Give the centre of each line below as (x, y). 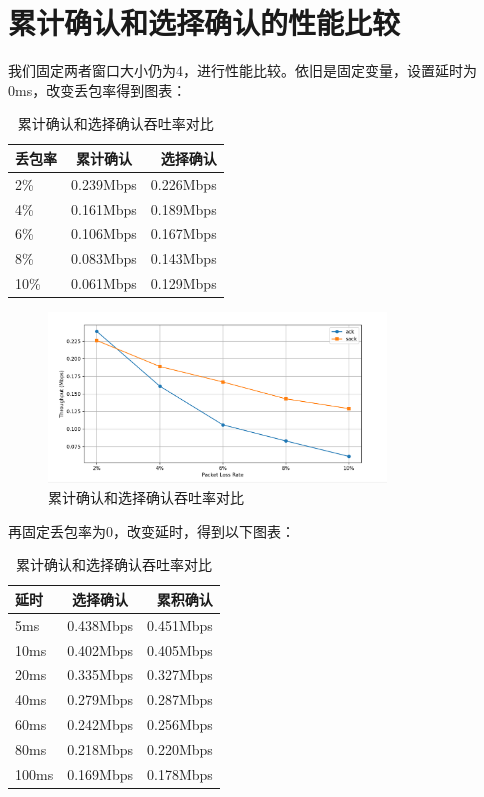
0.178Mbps (180, 773)
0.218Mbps (100, 748)
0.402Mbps (100, 649)
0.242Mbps (100, 724)
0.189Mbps (183, 208)
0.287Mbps (180, 699)
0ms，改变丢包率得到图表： (97, 89)
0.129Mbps (183, 283)
